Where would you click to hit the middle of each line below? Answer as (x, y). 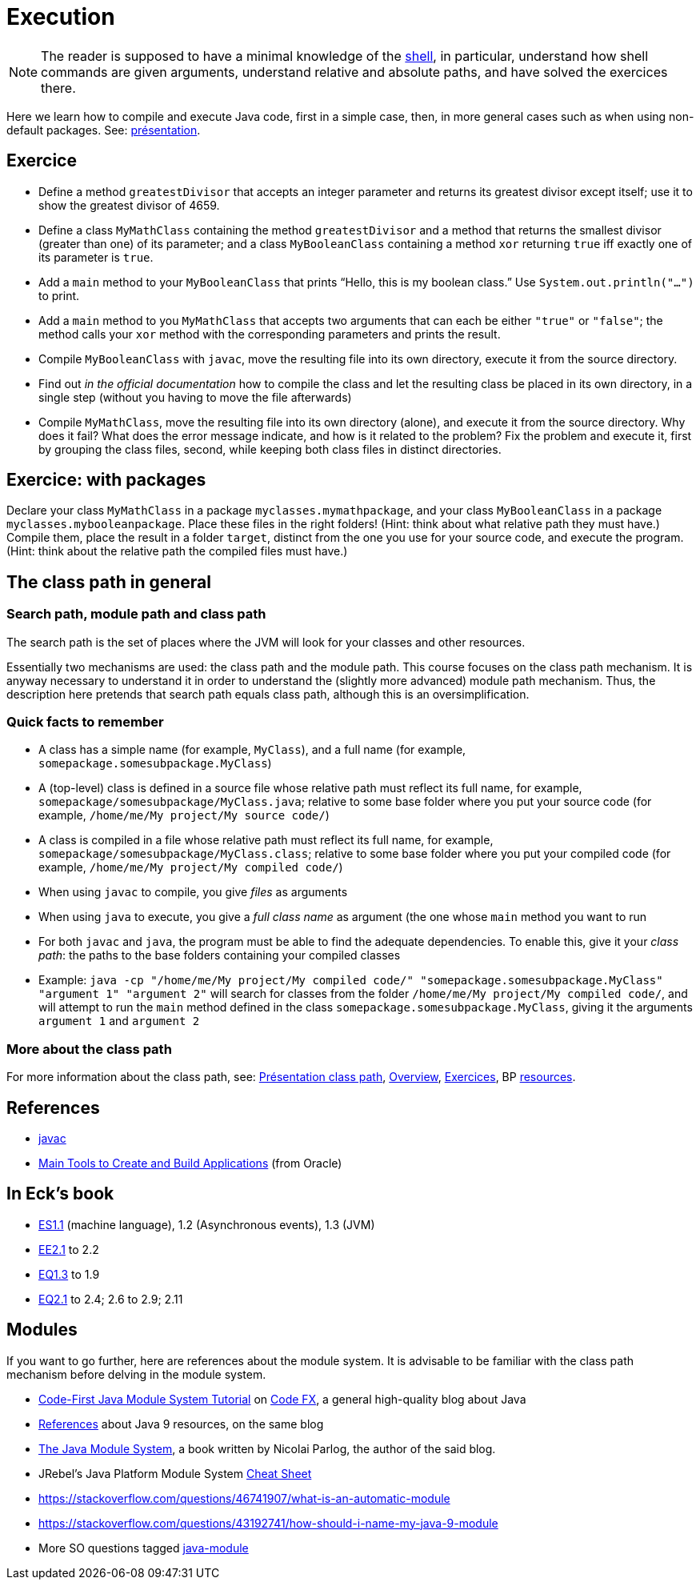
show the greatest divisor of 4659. (129, 205)
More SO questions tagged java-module (144, 1548)
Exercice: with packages (106, 480)
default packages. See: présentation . (104, 130)
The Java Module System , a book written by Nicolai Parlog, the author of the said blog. (267, 1448)
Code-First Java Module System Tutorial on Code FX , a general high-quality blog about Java (282, 1399)
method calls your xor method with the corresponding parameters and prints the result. (270, 334)
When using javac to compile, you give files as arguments (193, 892)
